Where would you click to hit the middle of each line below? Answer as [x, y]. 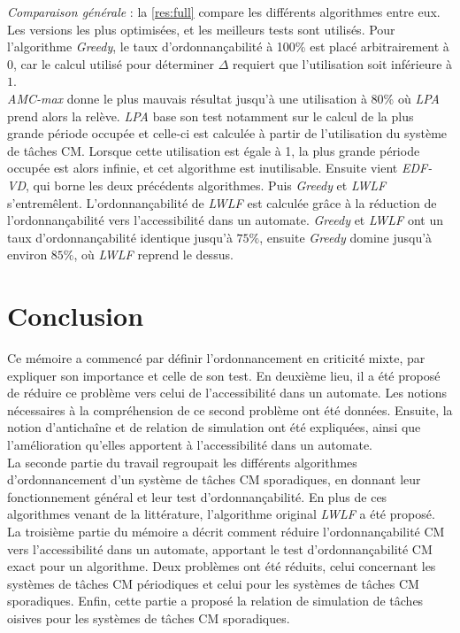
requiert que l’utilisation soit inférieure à [342, 63]
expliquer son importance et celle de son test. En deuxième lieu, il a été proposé [224, 375]
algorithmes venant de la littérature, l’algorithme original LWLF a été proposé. [221, 514]
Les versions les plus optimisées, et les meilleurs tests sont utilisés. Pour [201, 29]
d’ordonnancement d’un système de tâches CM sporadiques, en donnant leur [214, 479]
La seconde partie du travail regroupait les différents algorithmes [182, 462]
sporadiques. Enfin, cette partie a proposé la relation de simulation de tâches [215, 601]
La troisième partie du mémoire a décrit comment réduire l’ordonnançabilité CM [226, 531]
